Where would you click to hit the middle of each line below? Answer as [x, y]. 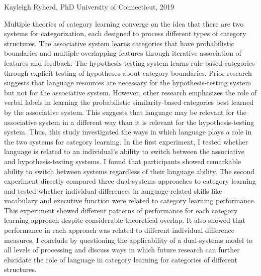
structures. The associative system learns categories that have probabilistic [119, 43]
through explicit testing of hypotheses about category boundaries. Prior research [128, 73]
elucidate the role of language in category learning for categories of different [121, 259]
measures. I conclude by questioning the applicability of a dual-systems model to [128, 240]
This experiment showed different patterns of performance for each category [121, 210]
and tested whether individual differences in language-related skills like [113, 190]
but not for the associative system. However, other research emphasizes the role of [130, 92]
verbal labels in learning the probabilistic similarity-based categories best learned [129, 102]
